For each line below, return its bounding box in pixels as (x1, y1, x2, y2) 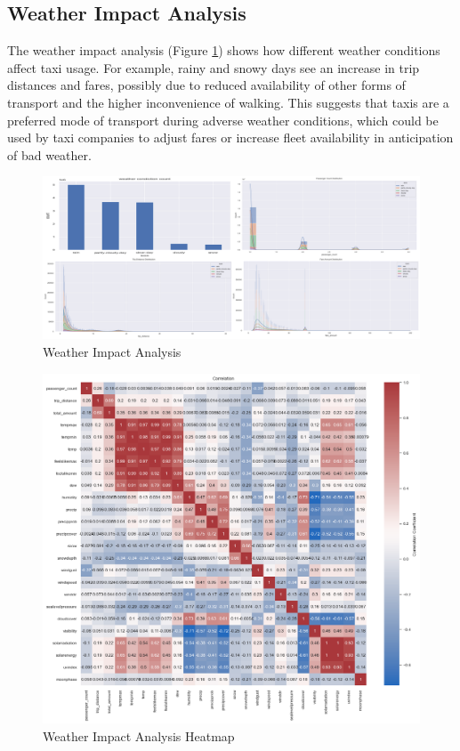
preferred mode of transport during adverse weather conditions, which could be (7, 110, 439, 129)
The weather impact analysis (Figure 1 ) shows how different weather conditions (7, 41, 440, 60)
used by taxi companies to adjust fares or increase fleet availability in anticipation (7, 128, 454, 147)
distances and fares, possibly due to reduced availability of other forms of (7, 76, 406, 94)
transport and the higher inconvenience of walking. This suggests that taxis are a (7, 93, 449, 111)
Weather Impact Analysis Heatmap (43, 726, 235, 745)
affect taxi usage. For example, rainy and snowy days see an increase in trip (7, 58, 420, 77)
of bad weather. (7, 145, 92, 164)
